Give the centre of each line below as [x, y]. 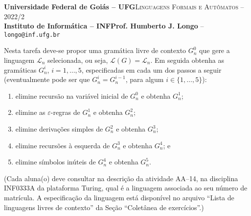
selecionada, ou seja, [78, 60]
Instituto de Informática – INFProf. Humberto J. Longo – [104, 26]
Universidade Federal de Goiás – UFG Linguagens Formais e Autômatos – [124, 6]
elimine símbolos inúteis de [56, 162]
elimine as [30, 112]
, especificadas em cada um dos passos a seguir [151, 69]
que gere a [215, 50]
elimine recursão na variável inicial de [72, 95]
